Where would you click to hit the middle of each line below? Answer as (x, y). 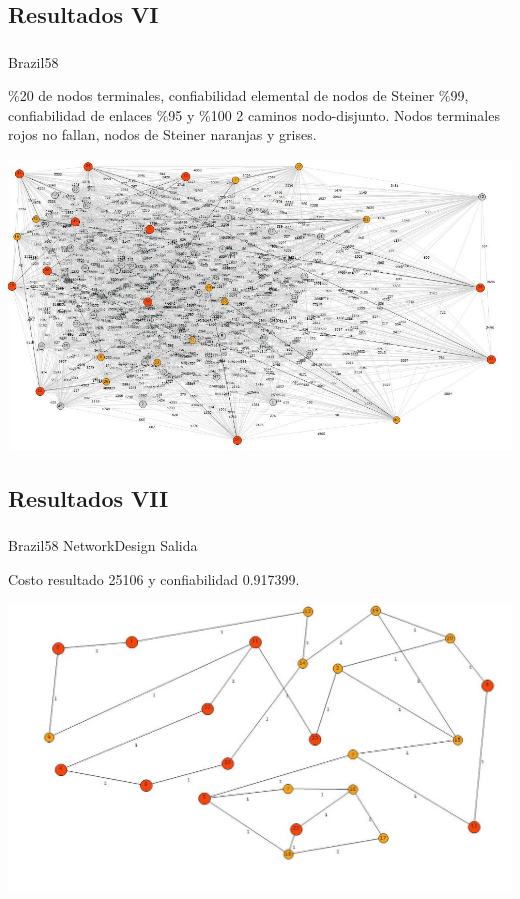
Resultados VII (88, 498)
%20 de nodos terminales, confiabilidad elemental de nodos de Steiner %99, (238, 95)
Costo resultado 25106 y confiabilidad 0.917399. (154, 578)
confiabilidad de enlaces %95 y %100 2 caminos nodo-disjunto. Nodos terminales (254, 114)
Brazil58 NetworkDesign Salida (103, 545)
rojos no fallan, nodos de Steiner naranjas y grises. (162, 134)
